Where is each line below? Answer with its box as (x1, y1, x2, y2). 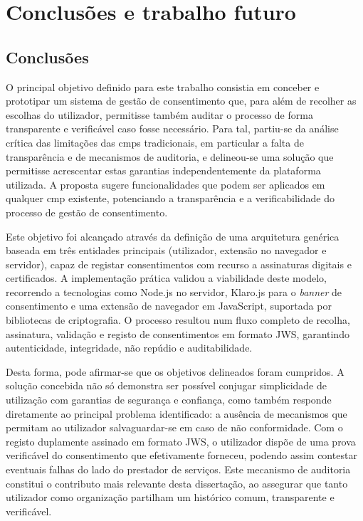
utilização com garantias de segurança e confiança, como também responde (6, 392, 332, 407)
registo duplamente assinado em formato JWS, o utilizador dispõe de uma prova (6, 433, 356, 448)
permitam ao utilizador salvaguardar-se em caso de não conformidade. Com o (6, 420, 343, 435)
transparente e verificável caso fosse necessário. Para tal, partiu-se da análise (6, 121, 339, 136)
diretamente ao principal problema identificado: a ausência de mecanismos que (6, 406, 347, 421)
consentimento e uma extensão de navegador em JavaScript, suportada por (6, 298, 332, 313)
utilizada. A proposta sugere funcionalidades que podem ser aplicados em (6, 177, 325, 191)
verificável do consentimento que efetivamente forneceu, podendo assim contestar (6, 448, 357, 463)
